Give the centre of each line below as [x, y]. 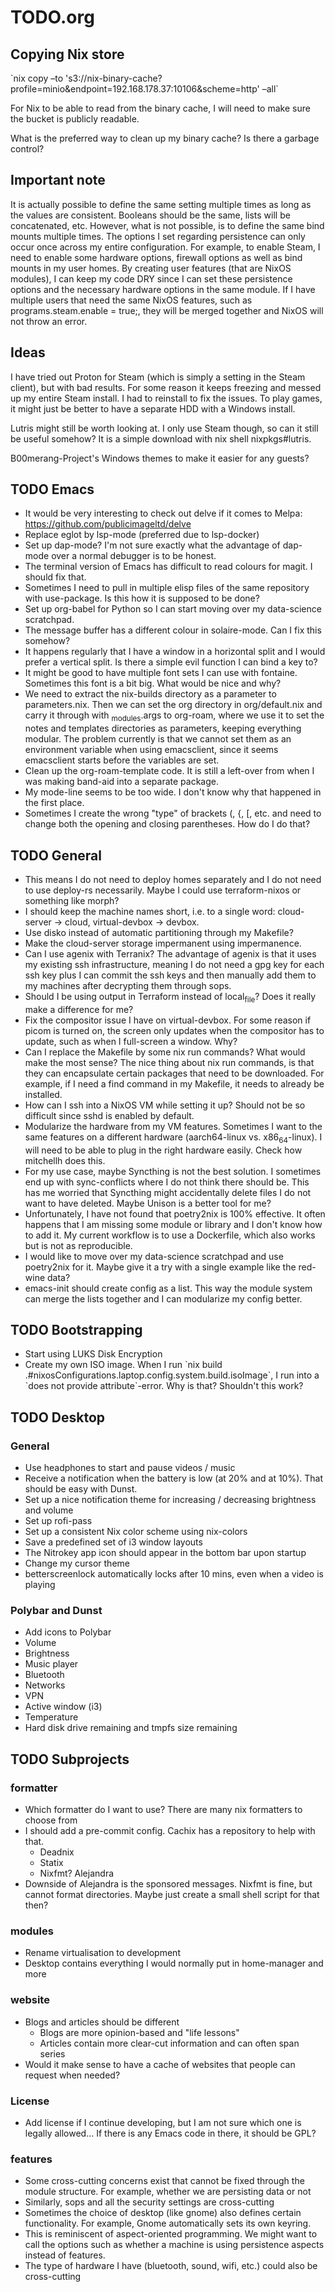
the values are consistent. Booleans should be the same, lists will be [150, 215]
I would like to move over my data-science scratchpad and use [154, 1256]
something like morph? [72, 901]
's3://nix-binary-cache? [114, 78]
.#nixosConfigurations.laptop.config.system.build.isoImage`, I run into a [172, 1375]
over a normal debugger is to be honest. [134, 556]
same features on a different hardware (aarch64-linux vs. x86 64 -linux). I [173, 1138]
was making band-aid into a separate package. [121, 782]
